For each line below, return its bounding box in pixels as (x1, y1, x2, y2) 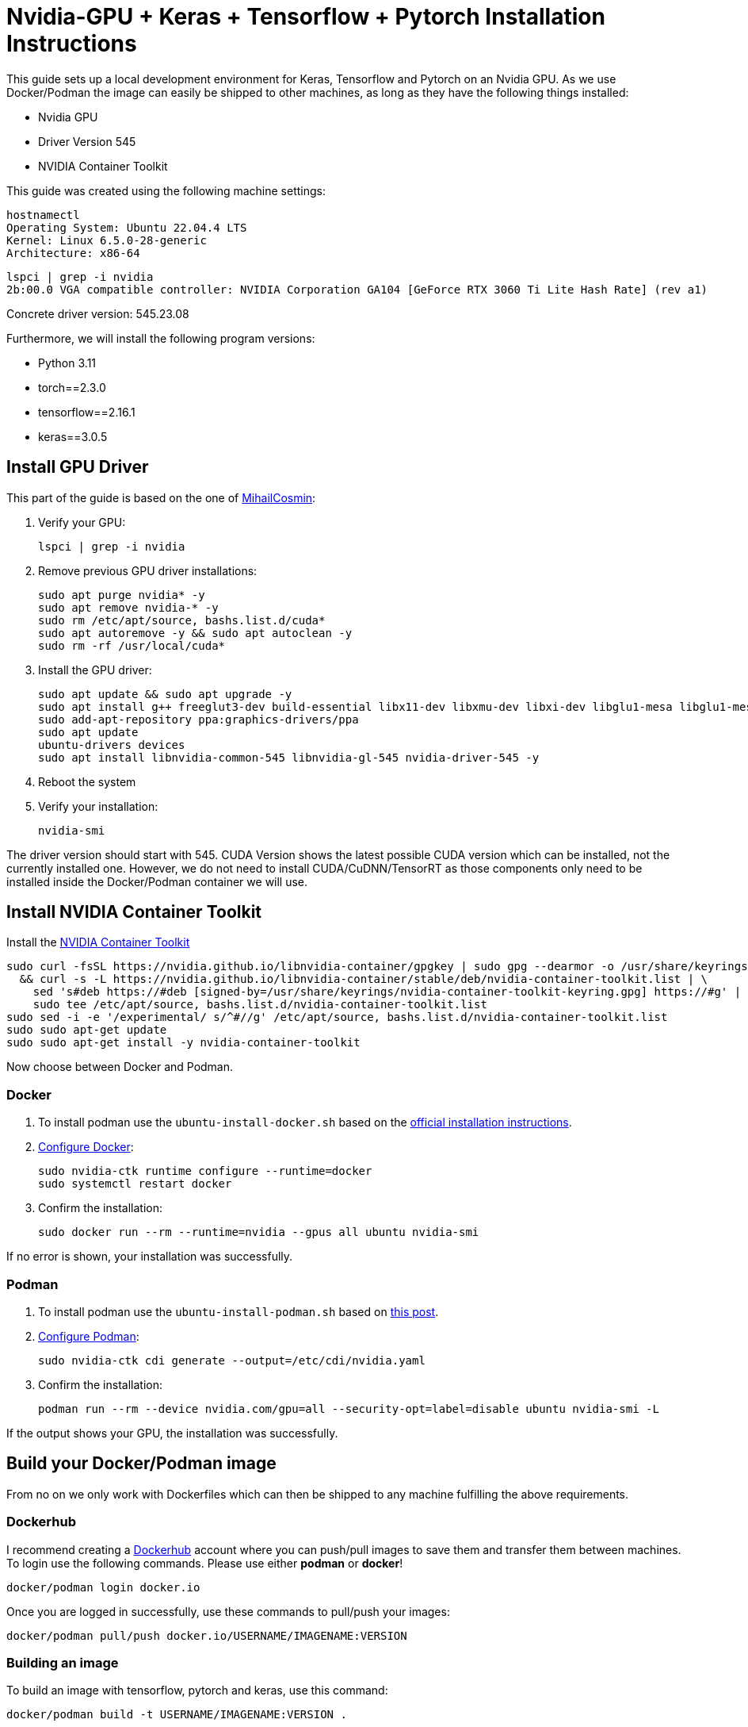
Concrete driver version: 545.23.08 (6, 306, 189, 320)
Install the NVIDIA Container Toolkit (6, 935, 190, 950)
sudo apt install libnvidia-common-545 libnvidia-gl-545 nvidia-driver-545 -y (38, 750, 540, 764)
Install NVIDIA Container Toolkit (6, 902, 262, 923)
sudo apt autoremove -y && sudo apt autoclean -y (38, 626, 353, 639)
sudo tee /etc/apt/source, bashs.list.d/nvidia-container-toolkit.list (32, 998, 487, 1011)
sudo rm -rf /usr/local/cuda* (38, 639, 226, 652)
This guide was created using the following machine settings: (6, 183, 326, 198)
